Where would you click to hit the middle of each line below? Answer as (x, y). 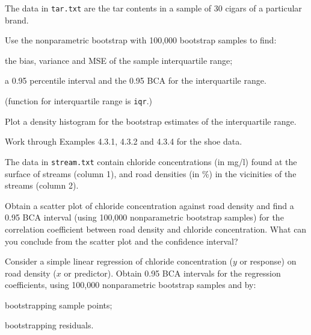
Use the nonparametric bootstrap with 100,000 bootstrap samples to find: (141, 40)
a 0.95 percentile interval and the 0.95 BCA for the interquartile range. (136, 80)
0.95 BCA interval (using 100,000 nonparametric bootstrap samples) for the (144, 217)
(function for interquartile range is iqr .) (79, 101)
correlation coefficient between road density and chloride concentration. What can (156, 229)
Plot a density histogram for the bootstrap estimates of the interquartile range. (151, 121)
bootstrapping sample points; (59, 305)
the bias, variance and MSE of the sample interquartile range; (119, 60)
